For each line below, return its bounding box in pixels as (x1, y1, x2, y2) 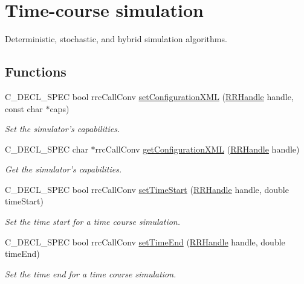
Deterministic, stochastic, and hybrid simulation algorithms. (5, 33, 227, 45)
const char (5, 102, 43, 115)
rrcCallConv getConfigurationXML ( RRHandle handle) (95, 142, 300, 155)
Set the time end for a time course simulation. (5, 267, 176, 280)
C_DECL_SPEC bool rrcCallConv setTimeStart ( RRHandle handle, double (5, 183, 289, 195)
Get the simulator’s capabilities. (5, 163, 122, 175)
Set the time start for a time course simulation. (5, 215, 181, 228)
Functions (5, 62, 66, 81)
